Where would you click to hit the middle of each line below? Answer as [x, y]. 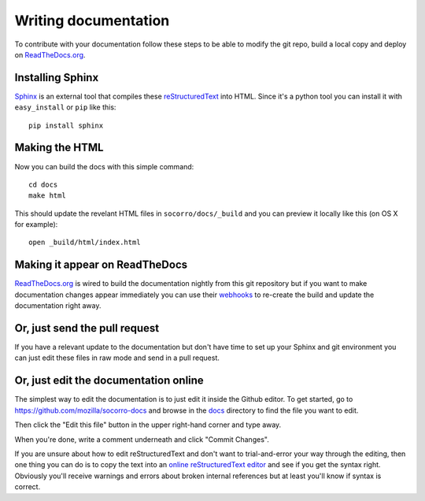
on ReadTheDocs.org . [50, 54]
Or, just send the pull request [87, 328]
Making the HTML [59, 148]
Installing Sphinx [57, 78]
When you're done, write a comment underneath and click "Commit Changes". [142, 439]
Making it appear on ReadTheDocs [101, 265]
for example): [36, 225]
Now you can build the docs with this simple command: [104, 166]
